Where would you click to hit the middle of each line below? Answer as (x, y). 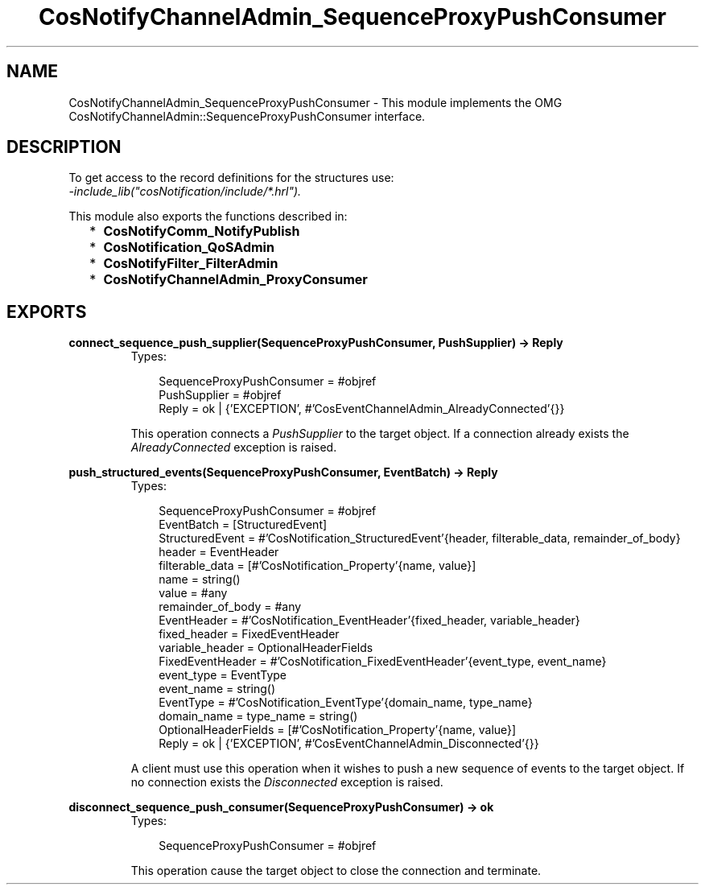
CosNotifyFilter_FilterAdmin (191, 264)
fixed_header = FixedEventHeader (249, 634)
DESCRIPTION (64, 147)
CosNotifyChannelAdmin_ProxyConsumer (235, 280)
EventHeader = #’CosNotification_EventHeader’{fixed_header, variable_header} (369, 621)
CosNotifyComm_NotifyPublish (202, 231)
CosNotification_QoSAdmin (189, 248)
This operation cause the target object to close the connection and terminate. (336, 871)
